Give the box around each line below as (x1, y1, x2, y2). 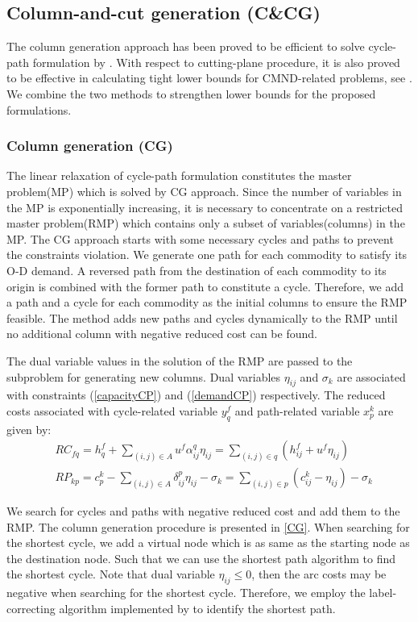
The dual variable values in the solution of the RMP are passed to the (6, 352, 353, 369)
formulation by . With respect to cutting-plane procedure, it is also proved (32, 53, 400, 70)
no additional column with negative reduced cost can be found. (6, 325, 317, 342)
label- (369, 584, 397, 601)
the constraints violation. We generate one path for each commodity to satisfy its (6, 246, 408, 263)
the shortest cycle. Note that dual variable (6, 566, 215, 582)
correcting (6, 599, 56, 616)
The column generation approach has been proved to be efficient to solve (6, 38, 365, 55)
